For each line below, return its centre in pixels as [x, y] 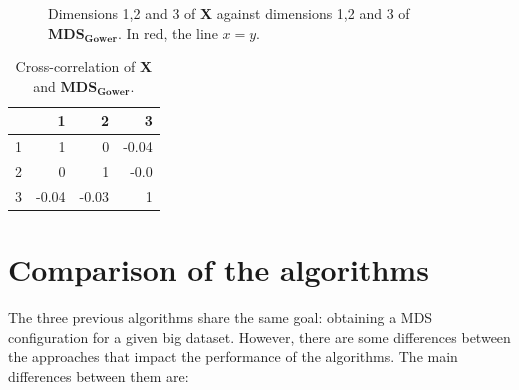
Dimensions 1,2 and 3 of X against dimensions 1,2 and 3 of [229, 13]
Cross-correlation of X [84, 66]
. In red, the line [167, 32]
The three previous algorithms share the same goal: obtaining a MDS [220, 317]
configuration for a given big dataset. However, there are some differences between [259, 336]
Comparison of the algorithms [218, 269]
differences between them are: [98, 375]
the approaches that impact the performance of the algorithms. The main [233, 356]
